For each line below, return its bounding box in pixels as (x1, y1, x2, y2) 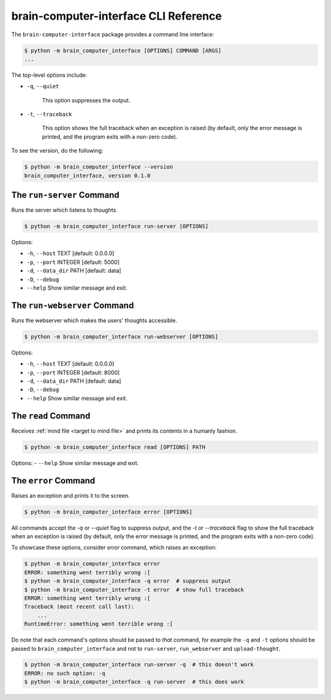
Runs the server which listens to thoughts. (11, 206, 118, 214)
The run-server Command (11, 190, 120, 201)
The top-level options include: (11, 71, 87, 79)
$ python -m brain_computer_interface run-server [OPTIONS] (24, 223, 209, 230)
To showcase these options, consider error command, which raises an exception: (11, 544, 217, 552)
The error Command (11, 475, 96, 486)
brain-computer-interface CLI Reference (11, 9, 222, 23)
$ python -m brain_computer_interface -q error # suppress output (24, 577, 232, 585)
